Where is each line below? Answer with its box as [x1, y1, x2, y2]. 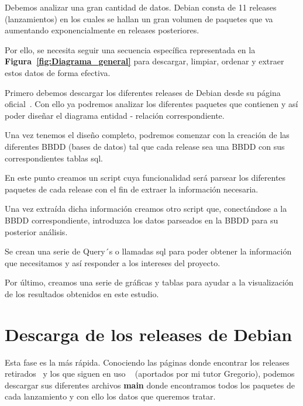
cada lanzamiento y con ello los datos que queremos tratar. [5, 390, 216, 402]
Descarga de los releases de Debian [5, 322, 292, 346]
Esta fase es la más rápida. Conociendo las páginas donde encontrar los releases [5, 356, 290, 368]
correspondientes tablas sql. [5, 152, 103, 164]
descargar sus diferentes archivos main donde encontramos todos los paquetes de [5, 379, 295, 391]
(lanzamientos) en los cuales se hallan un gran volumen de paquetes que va [5, 12, 273, 25]
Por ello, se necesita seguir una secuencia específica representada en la [5, 43, 256, 56]
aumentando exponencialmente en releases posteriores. [5, 24, 199, 36]
